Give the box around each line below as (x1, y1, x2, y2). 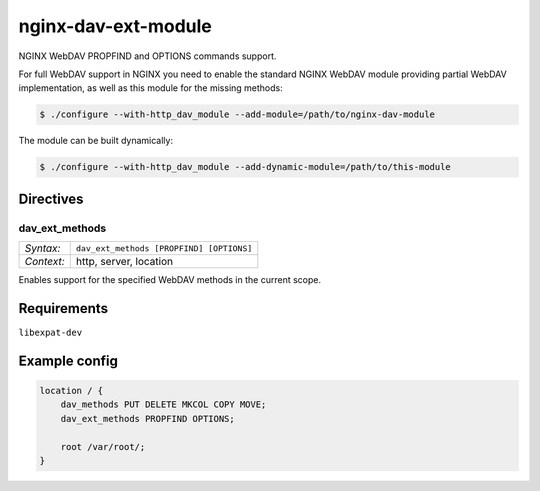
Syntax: (24, 241, 61, 255)
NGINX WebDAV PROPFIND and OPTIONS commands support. (18, 50, 277, 62)
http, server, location (75, 255, 174, 269)
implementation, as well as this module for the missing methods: (18, 82, 284, 94)
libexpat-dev (18, 326, 83, 338)
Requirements (18, 300, 109, 317)
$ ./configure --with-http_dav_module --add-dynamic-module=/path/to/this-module (39, 161, 452, 173)
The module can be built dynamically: (18, 135, 174, 147)
